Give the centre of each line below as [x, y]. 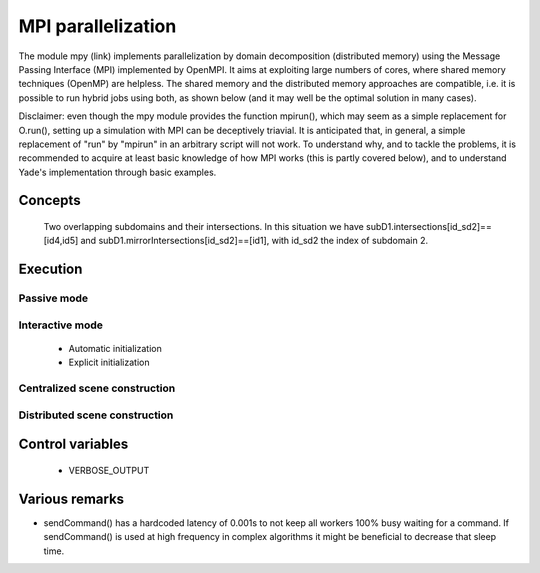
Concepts [49, 200]
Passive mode [53, 298]
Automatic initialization [115, 348]
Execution [50, 269]
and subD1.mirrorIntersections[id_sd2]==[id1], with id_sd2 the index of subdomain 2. [254, 241]
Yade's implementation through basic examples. [117, 172]
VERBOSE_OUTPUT [109, 470]
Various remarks [71, 498]
